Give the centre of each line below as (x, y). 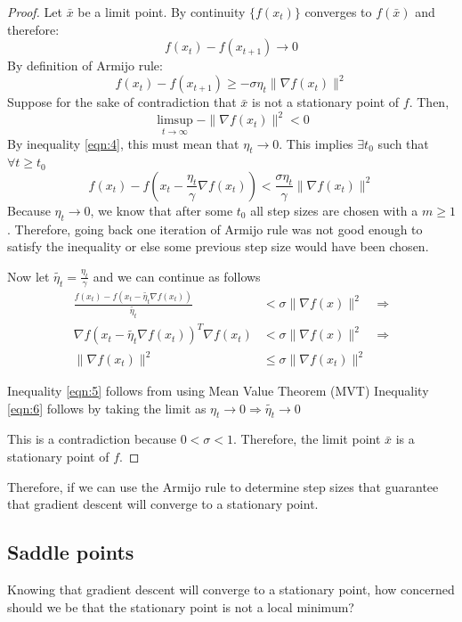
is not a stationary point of (326, 102)
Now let (28, 276)
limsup (175, 121)
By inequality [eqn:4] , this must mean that (123, 143)
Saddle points (71, 552)
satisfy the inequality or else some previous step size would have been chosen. (218, 246)
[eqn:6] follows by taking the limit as (107, 408)
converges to (338, 12)
